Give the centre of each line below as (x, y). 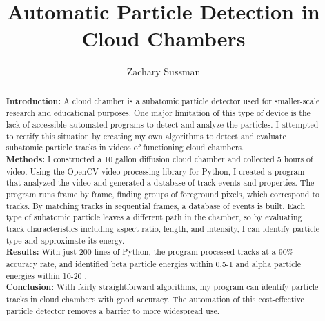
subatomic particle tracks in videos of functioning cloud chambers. (125, 147)
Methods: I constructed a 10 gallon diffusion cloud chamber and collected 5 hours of (159, 159)
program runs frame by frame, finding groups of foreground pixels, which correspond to (162, 194)
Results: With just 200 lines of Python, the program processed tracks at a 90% (150, 252)
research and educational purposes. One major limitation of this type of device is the (158, 113)
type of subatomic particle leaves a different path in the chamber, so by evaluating (154, 217)
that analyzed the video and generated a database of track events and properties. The (160, 183)
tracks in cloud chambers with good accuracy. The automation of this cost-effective (155, 299)
